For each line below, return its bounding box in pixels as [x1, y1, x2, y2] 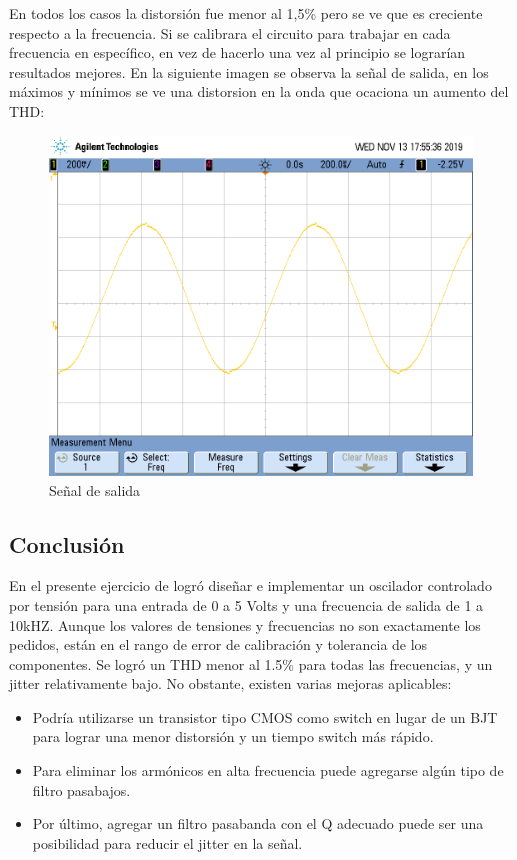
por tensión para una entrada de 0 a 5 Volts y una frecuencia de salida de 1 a [9, 594, 484, 615]
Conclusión [9, 528, 125, 559]
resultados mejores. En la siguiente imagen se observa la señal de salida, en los [9, 61, 489, 82]
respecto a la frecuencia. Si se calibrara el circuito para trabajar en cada [9, 22, 451, 43]
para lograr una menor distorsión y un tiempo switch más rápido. [32, 726, 434, 747]
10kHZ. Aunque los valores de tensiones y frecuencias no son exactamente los [9, 614, 481, 635]
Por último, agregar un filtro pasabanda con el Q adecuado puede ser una [32, 813, 484, 834]
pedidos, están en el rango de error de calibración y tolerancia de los [9, 634, 428, 655]
